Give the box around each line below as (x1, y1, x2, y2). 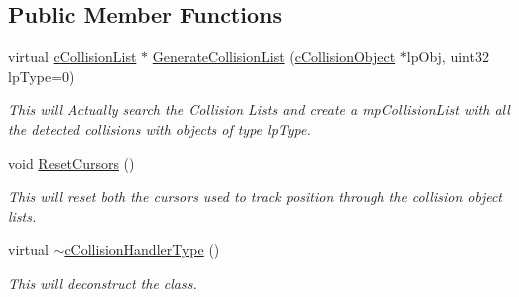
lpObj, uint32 (406, 46, 489, 67)
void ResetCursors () (8, 152, 135, 173)
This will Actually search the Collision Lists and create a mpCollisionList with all (8, 99, 510, 120)
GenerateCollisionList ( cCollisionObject (152, 46, 396, 67)
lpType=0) (8, 65, 75, 86)
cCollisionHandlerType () (64, 239, 220, 260)
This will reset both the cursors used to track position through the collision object (8, 186, 503, 207)
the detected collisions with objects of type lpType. (8, 118, 311, 139)
